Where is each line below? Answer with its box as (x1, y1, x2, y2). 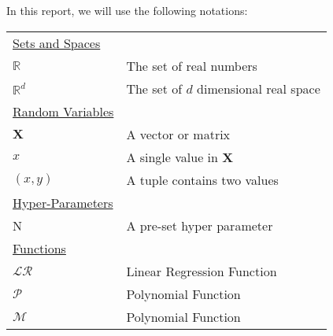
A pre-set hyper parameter (126, 216, 273, 234)
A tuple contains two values (126, 170, 279, 189)
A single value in (126, 147, 218, 166)
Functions (13, 238, 66, 257)
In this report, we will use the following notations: (6, 2, 248, 18)
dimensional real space (197, 79, 320, 98)
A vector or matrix (126, 124, 231, 143)
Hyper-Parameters (13, 193, 113, 212)
